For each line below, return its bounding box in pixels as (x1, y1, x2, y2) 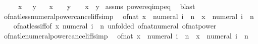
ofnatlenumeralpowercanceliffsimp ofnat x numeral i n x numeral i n (4, 30, 248, 40)
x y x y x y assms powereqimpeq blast (18, 1, 195, 11)
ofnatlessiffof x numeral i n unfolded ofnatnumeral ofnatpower (13, 20, 217, 31)
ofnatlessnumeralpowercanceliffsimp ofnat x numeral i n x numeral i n (4, 10, 254, 21)
